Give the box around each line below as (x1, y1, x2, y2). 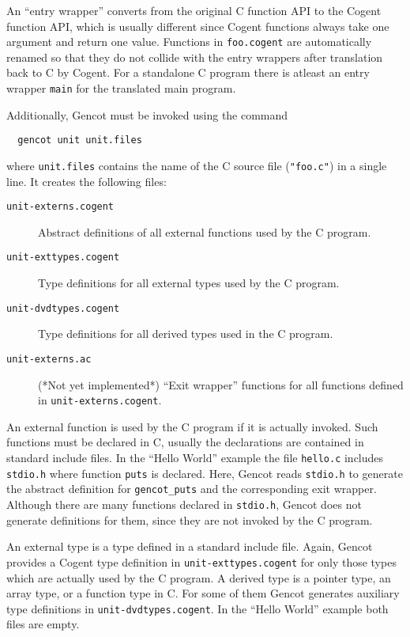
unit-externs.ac (6, 353, 92, 365)
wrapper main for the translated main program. (6, 80, 236, 97)
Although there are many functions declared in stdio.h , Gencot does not (6, 496, 362, 512)
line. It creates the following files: (6, 173, 167, 189)
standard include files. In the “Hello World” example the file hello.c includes (6, 449, 384, 466)
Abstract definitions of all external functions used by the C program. (38, 223, 371, 240)
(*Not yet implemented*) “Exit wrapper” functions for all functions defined (38, 376, 404, 392)
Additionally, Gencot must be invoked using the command (6, 106, 288, 123)
